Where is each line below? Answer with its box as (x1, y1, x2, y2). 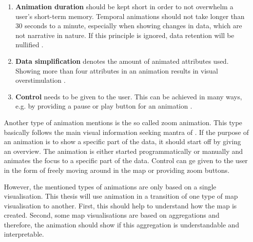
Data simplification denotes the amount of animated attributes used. (15, 56, 229, 66)
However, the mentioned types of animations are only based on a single (4, 181, 216, 191)
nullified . (15, 39, 43, 50)
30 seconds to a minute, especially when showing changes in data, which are (15, 20, 242, 31)
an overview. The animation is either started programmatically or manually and (4, 146, 243, 156)
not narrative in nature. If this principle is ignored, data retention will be (15, 30, 234, 40)
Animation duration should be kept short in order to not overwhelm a (15, 1, 234, 11)
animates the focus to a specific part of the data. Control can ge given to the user (4, 155, 248, 166)
